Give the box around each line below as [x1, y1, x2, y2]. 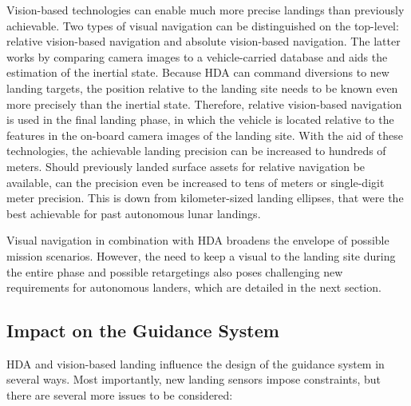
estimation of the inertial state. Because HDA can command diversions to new [6, 64, 389, 81]
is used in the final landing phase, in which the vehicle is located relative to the [6, 111, 394, 128]
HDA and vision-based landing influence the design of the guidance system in [6, 355, 385, 372]
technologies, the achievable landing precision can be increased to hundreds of [6, 142, 386, 159]
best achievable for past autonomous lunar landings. [6, 205, 261, 221]
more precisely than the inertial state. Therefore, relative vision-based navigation [6, 95, 402, 112]
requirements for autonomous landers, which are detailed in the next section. [6, 279, 381, 296]
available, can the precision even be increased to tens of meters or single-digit [6, 173, 385, 190]
